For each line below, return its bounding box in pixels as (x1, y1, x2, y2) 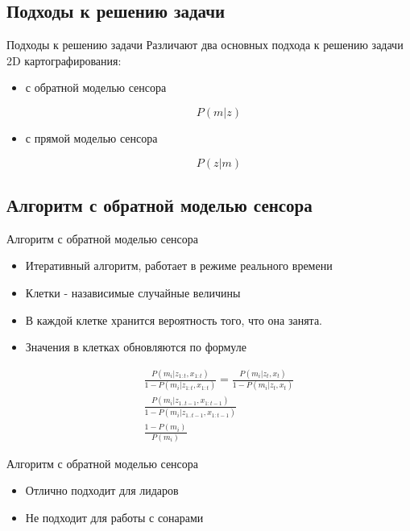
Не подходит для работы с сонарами (25, 508, 204, 525)
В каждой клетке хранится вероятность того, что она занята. (25, 311, 323, 328)
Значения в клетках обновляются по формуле (25, 338, 246, 355)
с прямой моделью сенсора (25, 129, 158, 146)
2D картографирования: (6, 52, 122, 68)
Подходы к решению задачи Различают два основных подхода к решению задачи (6, 36, 404, 53)
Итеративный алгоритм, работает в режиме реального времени (25, 257, 333, 274)
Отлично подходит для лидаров (25, 482, 179, 499)
